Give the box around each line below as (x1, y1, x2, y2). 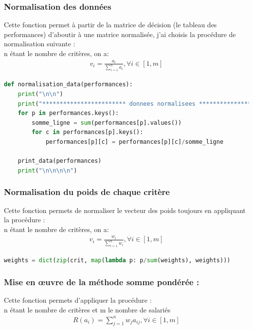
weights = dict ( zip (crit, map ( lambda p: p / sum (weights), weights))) (4, 257, 231, 264)
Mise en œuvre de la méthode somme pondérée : (4, 275, 199, 288)
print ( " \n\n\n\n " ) (18, 167, 77, 174)
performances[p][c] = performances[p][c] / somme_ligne (45, 138, 224, 145)
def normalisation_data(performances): (4, 81, 133, 88)
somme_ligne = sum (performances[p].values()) (32, 119, 182, 126)
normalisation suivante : (4, 39, 75, 49)
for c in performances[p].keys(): (32, 129, 144, 136)
